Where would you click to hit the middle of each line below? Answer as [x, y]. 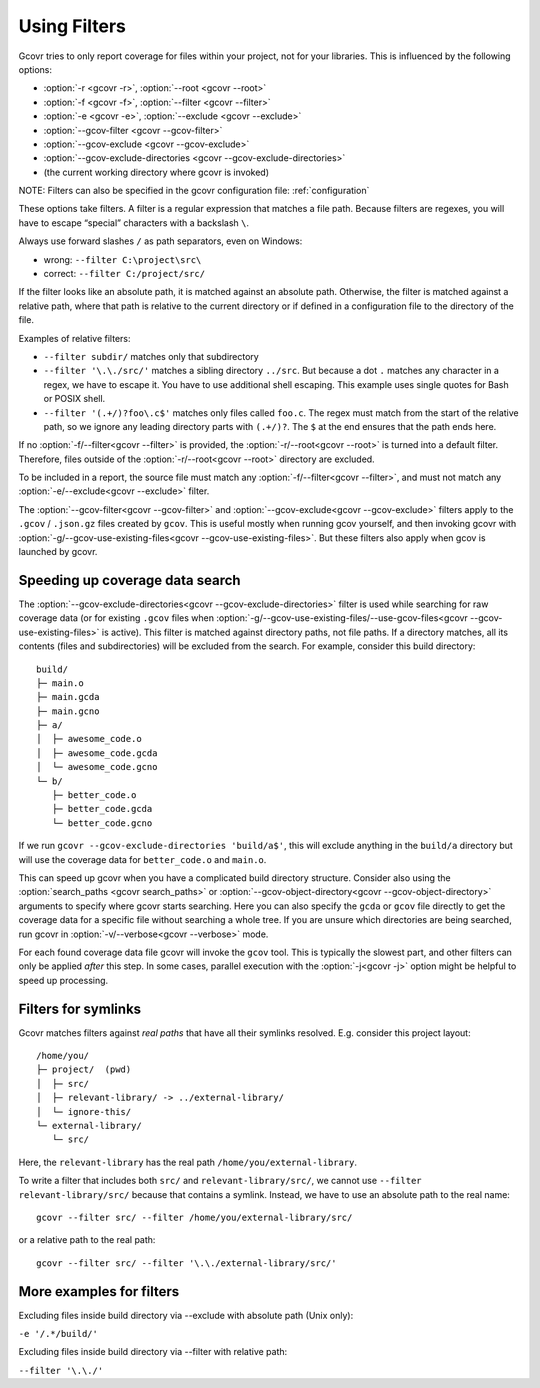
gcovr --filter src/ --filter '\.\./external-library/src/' [186, 1263]
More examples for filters [99, 1291]
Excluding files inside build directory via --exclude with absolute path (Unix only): [186, 1315]
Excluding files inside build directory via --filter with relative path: [153, 1352]
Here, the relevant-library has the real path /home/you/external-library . [188, 1162]
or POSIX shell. [74, 399]
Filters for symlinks [80, 1008]
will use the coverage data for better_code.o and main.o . [142, 859]
